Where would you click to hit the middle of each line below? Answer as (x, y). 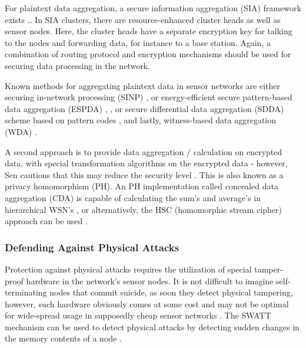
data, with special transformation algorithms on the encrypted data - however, (146, 163)
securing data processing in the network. (77, 65)
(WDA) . (21, 131)
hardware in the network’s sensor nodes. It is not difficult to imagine (150, 280)
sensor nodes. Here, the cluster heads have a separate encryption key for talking (149, 31)
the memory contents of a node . (63, 338)
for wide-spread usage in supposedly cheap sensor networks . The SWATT (138, 315)
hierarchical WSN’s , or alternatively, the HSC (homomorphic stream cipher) (144, 209)
